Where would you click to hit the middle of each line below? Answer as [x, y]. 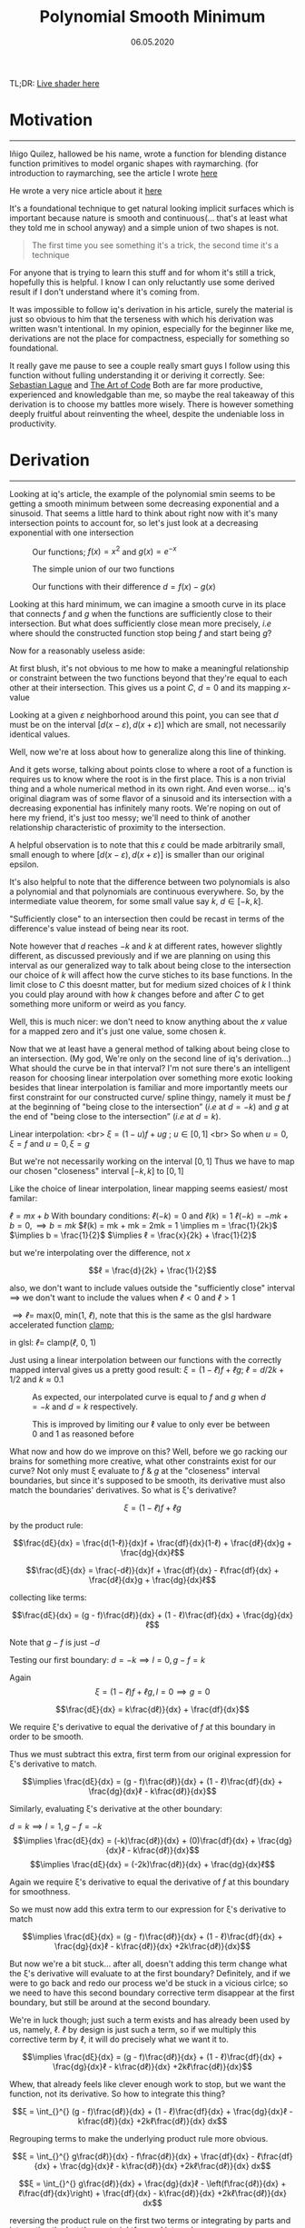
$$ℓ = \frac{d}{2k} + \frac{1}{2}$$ [152, 1270]
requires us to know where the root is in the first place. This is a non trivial [148, 780]
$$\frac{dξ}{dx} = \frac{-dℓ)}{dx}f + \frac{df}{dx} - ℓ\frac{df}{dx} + [152, 1570]
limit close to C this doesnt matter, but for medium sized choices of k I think [150, 985]
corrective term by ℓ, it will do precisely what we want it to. [119, 2039]
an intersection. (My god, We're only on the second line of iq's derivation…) [151, 1059]
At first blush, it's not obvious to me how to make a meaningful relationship [149, 669]
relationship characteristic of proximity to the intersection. [118, 828]
